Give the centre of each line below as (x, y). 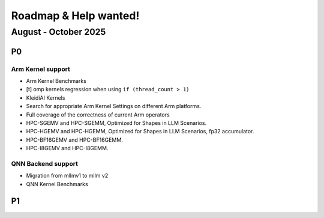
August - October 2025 (58, 32)
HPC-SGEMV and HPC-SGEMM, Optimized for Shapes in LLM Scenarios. (116, 123)
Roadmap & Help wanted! (75, 16)
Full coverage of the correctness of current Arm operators (98, 115)
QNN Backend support (44, 163)
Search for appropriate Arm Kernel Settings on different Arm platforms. (114, 106)
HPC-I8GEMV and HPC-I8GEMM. (67, 148)
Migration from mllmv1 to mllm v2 (67, 176)
